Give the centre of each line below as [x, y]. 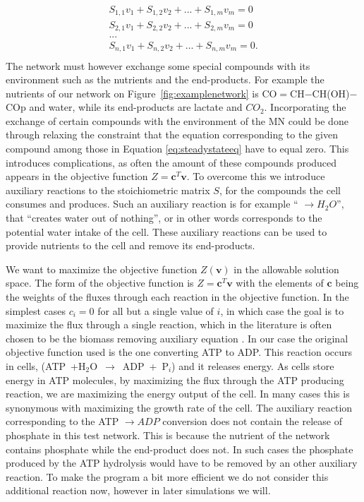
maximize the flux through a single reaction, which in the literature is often [169, 324]
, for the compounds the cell [280, 190]
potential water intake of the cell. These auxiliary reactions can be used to [166, 231]
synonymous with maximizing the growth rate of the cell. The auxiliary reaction [179, 407]
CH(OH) [331, 93]
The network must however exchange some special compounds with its [158, 65]
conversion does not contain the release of [252, 421]
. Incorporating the [305, 107]
